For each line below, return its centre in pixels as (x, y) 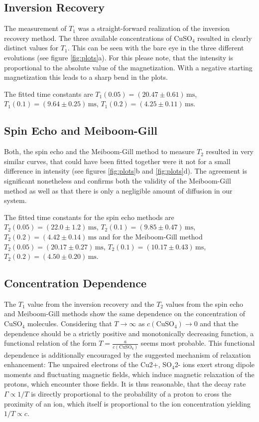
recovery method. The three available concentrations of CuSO (98, 38)
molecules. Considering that (69, 323)
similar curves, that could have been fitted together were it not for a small (117, 161)
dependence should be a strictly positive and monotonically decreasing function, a (129, 333)
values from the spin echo (204, 304)
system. (15, 200)
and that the (219, 323)
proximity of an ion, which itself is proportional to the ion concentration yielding (128, 403)
